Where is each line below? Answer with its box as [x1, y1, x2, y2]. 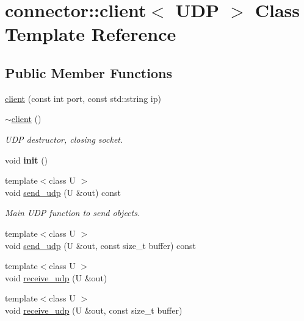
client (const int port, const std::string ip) [5, 92, 161, 104]
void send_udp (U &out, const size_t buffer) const [5, 239, 197, 251]
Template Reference [5, 21, 176, 46]
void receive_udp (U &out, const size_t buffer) [5, 303, 183, 316]
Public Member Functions [5, 63, 172, 82]
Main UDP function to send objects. [5, 206, 140, 219]
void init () [5, 153, 48, 166]
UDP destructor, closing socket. [5, 132, 123, 145]
